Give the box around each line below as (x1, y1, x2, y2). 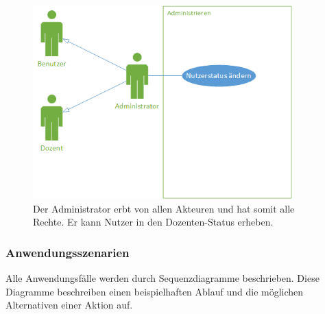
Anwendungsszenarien (5, 243, 130, 261)
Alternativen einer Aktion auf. (5, 298, 133, 312)
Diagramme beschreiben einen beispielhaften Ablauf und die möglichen (5, 284, 304, 298)
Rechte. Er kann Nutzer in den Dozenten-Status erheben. (33, 215, 274, 229)
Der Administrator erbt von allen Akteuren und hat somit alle (33, 201, 295, 215)
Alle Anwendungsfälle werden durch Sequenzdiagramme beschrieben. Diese (5, 271, 320, 285)
